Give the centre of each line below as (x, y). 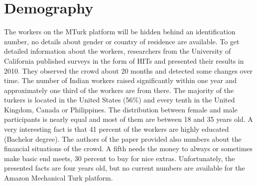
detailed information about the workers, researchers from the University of (118, 51)
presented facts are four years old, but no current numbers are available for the (125, 168)
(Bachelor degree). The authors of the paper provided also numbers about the (123, 139)
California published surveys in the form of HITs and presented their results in (124, 60)
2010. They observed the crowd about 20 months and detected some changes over (128, 70)
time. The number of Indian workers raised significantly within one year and (121, 80)
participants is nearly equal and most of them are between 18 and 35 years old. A (128, 119)
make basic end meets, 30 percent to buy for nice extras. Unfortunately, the (120, 158)
